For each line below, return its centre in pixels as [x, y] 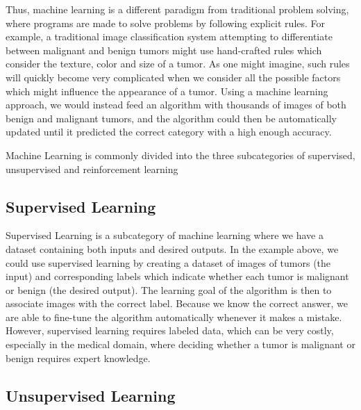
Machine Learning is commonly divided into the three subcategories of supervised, [180, 155]
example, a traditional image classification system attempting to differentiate [169, 36]
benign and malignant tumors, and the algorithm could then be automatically [171, 118]
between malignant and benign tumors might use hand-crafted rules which [164, 50]
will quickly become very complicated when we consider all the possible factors [173, 77]
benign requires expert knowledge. [78, 358]
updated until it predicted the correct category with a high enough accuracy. [169, 132]
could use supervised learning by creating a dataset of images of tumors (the [168, 262]
